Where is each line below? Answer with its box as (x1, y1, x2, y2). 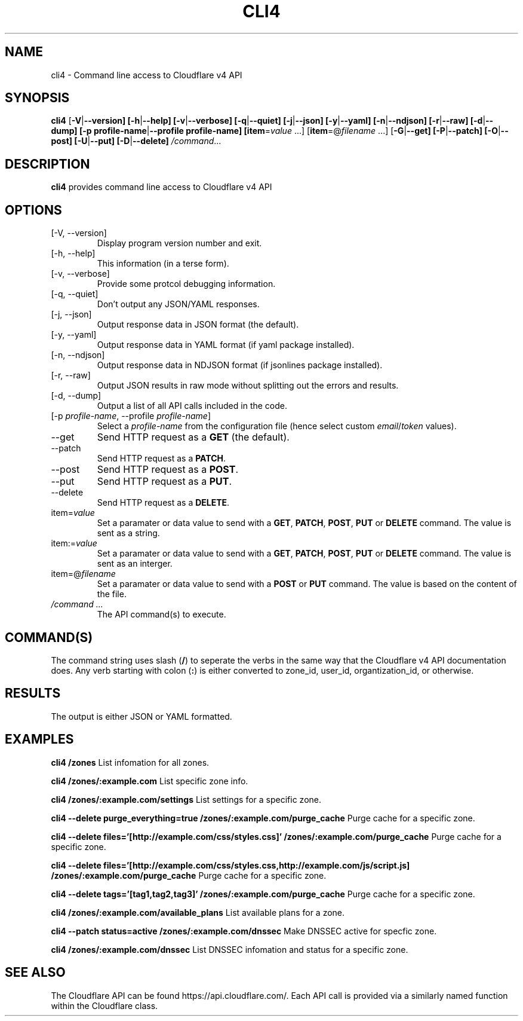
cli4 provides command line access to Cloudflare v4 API (51, 182, 272, 192)
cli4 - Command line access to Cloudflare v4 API (51, 69, 242, 80)
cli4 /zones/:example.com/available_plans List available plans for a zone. (51, 907, 345, 918)
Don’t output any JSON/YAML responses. (97, 299, 260, 310)
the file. (97, 589, 127, 600)
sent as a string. (97, 528, 160, 539)
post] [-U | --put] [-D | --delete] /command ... (51, 136, 221, 146)
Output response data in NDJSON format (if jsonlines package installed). (97, 360, 383, 371)
